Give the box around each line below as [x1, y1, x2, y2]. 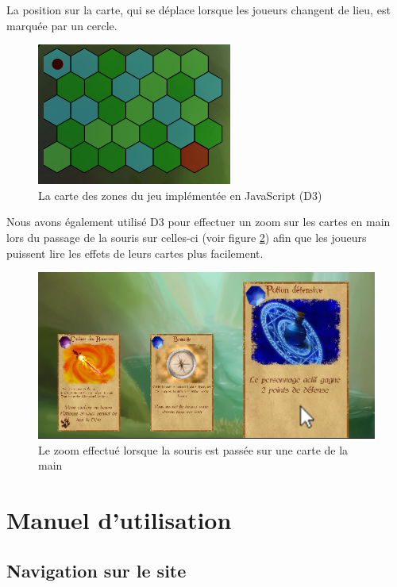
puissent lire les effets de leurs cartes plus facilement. [6, 244, 264, 261]
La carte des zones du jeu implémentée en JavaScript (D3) [38, 186, 322, 203]
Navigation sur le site [6, 558, 187, 582]
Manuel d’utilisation [6, 504, 232, 536]
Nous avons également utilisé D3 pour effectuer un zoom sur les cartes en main [6, 213, 391, 230]
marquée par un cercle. [6, 17, 118, 33]
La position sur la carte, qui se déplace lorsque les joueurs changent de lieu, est [6, 2, 391, 17]
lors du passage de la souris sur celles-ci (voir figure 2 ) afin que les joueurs [6, 228, 367, 245]
